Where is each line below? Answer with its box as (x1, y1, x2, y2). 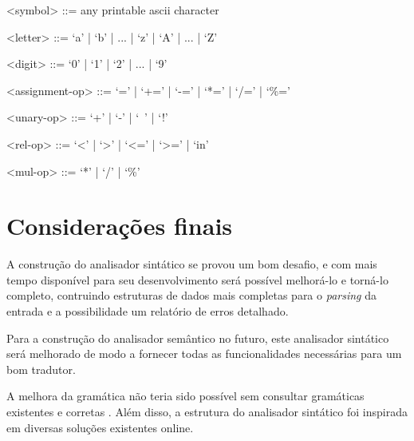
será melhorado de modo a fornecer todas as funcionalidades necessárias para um (6, 345, 402, 362)
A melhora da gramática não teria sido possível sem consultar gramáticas (6, 387, 365, 404)
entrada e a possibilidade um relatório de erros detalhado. (6, 303, 289, 320)
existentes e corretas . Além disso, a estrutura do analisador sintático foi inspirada (6, 403, 408, 420)
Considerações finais (6, 209, 233, 242)
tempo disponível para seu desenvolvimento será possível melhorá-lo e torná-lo (6, 271, 388, 288)
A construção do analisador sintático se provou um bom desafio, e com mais (6, 256, 377, 272)
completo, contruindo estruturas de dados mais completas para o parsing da (6, 287, 377, 304)
